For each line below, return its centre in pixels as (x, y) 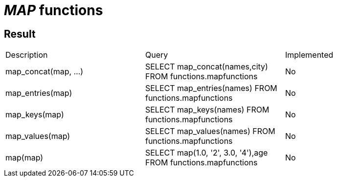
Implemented (309, 55)
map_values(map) (38, 136)
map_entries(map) (39, 93)
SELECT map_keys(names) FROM (207, 110)
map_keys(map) (35, 115)
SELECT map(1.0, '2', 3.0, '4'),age (206, 153)
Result (20, 34)
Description (27, 55)
